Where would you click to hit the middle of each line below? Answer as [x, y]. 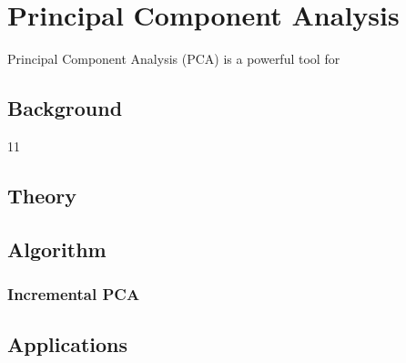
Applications [68, 344]
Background [65, 108]
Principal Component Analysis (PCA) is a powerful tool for [174, 59]
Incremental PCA [74, 294]
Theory [42, 195]
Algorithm [57, 249]
